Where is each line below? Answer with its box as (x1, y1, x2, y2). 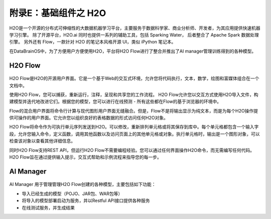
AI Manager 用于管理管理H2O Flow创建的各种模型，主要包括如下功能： (9, 181, 156, 187)
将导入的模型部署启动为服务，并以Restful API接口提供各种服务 (22, 197, 150, 203)
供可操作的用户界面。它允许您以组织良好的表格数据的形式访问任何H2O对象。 (9, 115, 168, 121)
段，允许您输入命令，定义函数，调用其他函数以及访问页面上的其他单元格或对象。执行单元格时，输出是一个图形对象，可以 (9, 130, 260, 137)
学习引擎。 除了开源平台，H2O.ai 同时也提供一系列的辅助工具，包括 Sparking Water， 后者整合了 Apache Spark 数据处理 (9, 31, 259, 37)
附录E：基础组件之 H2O (9, 7, 106, 18)
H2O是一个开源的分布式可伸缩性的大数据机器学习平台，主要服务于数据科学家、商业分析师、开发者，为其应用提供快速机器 (9, 25, 260, 31)
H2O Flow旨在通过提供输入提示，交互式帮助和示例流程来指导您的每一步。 (9, 154, 162, 160)
